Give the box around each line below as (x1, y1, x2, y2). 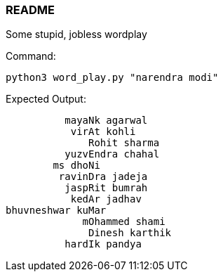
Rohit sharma (88, 137, 160, 149)
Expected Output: (6, 93, 86, 105)
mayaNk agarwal (65, 115, 148, 127)
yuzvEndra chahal (65, 148, 160, 160)
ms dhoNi (53, 160, 100, 172)
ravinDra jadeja (58, 171, 148, 183)
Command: (6, 50, 56, 63)
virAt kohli (70, 126, 136, 138)
